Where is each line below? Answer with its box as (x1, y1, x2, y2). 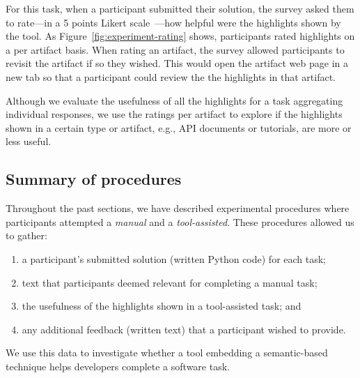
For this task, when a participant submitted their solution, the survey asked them (6, 1, 354, 15)
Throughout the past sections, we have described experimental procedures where (6, 201, 350, 216)
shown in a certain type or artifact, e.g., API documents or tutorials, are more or (6, 120, 352, 135)
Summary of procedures (6, 168, 182, 190)
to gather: (6, 228, 47, 243)
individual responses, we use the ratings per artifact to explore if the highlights (6, 107, 343, 121)
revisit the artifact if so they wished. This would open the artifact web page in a (6, 56, 348, 70)
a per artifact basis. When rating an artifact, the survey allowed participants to (6, 42, 345, 56)
